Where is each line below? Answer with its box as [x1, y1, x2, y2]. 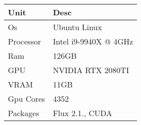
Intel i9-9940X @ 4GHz [52, 36, 133, 47]
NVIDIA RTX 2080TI [52, 64, 129, 76]
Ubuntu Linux [52, 21, 102, 33]
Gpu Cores [8, 93, 45, 104]
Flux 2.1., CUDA [52, 107, 112, 119]
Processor [8, 36, 41, 47]
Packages [8, 107, 39, 119]
